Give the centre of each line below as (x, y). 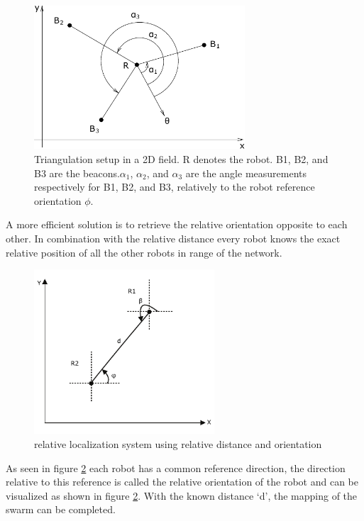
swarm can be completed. (61, 509)
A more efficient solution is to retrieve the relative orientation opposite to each (177, 224)
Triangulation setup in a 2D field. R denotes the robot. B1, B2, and (181, 159)
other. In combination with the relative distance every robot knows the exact (173, 239)
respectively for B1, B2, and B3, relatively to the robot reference (175, 187)
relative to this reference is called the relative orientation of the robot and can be (182, 482)
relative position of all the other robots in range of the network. (144, 252)
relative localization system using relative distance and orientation (178, 443)
